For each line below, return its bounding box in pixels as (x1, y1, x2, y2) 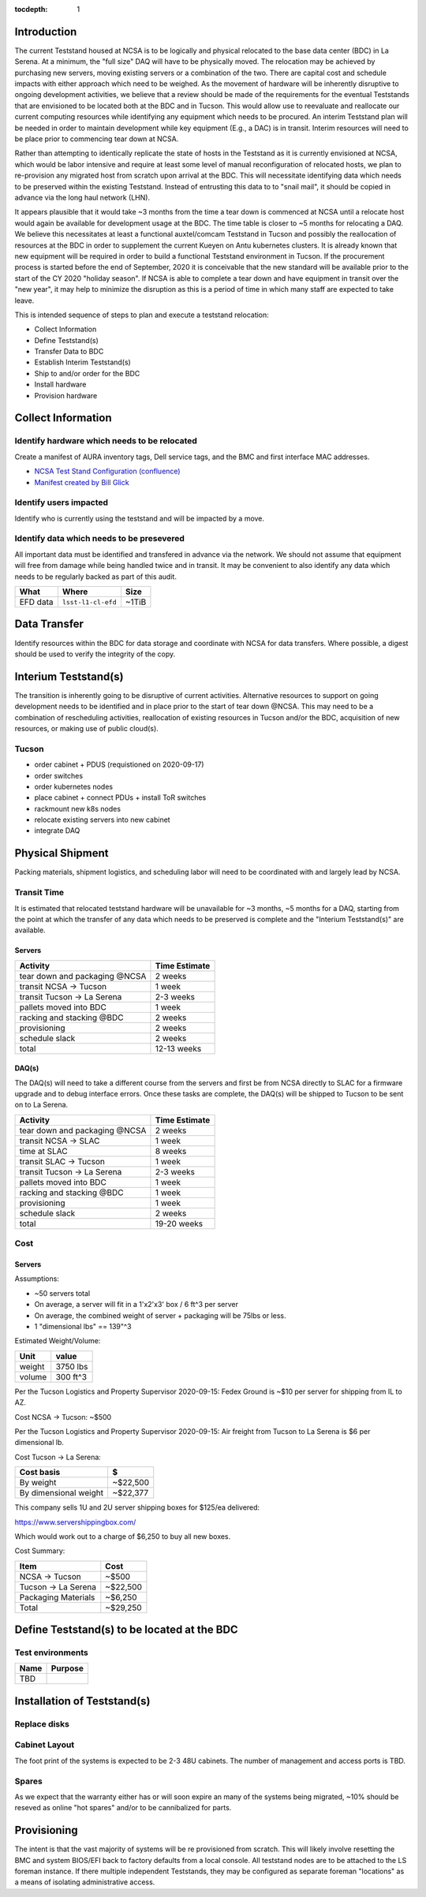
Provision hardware (34, 390, 98, 400)
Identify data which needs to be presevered (14, 533, 185, 544)
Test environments (14, 1647, 88, 1658)
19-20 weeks (155, 1218, 204, 1229)
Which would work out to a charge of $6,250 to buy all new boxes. (14, 1531, 231, 1541)
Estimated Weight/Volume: (14, 1336, 101, 1346)
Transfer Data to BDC (34, 347, 104, 357)
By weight (19, 1477, 57, 1488)
